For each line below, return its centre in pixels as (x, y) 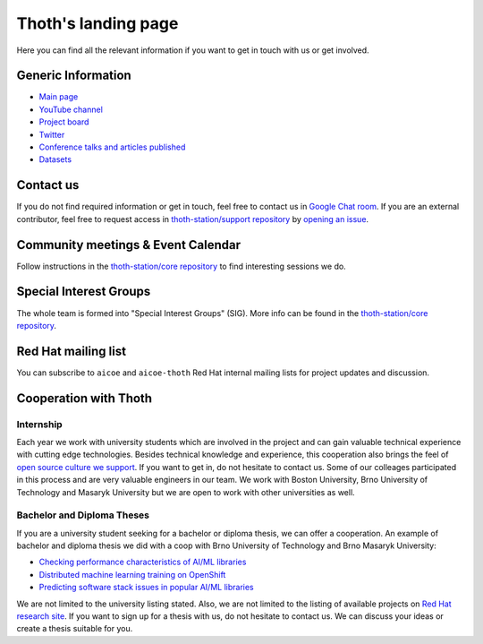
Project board (64, 122)
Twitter (52, 134)
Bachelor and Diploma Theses (83, 515)
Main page (59, 97)
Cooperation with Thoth (84, 398)
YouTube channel (71, 109)
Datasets (55, 159)
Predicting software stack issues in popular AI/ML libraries (146, 588)
